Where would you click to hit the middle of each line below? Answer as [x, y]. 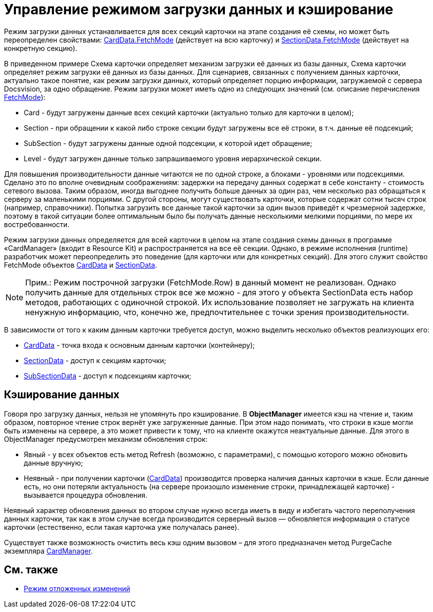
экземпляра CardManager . [49, 551]
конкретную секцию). [41, 48]
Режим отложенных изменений [77, 589]
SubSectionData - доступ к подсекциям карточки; [108, 376]
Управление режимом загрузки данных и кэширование [199, 9]
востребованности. [37, 224]
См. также [31, 570]
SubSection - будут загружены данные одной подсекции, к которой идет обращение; [168, 143]
